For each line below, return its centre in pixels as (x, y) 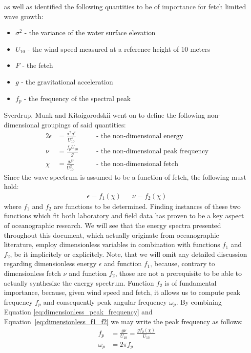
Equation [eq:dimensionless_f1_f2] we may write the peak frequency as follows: (124, 321)
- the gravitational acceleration (67, 81)
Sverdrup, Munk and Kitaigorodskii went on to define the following (105, 115)
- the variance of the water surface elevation (90, 32)
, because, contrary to (183, 263)
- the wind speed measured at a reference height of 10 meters (119, 49)
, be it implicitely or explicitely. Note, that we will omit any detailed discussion (128, 254)
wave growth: (24, 16)
